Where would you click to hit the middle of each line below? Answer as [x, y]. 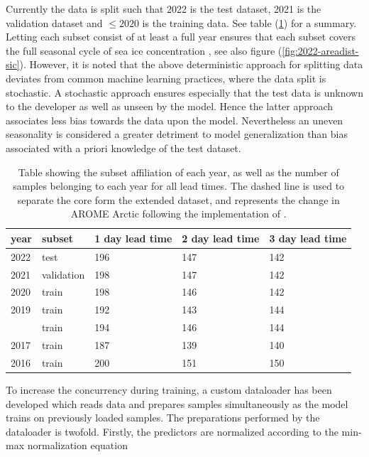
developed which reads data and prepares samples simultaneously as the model [177, 403]
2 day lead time [221, 238]
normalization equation [77, 445]
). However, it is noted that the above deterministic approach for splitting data [191, 64]
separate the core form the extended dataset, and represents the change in [178, 199]
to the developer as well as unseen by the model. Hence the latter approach [170, 106]
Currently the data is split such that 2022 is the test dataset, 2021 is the [164, 9]
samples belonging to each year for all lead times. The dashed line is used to [179, 186]
